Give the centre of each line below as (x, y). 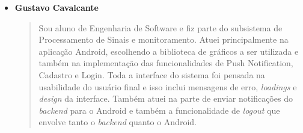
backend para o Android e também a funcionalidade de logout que (159, 110)
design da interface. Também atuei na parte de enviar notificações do (166, 98)
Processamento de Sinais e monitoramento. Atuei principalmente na (164, 39)
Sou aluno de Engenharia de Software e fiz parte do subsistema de (161, 27)
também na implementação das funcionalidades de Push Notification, (166, 63)
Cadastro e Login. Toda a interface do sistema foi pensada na (152, 74)
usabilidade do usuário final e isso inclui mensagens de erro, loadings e (168, 86)
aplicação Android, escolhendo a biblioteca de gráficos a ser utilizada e (169, 51)
